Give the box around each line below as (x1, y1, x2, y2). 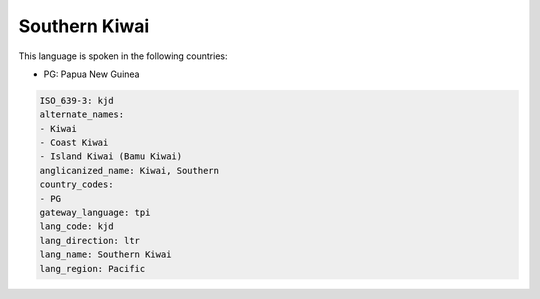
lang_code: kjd (39, 221, 114, 232)
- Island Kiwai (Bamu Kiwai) (39, 151, 183, 162)
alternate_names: (39, 109, 125, 120)
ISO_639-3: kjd (39, 95, 114, 106)
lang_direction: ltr (39, 235, 140, 246)
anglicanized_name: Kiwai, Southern (39, 165, 220, 176)
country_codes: (39, 179, 114, 190)
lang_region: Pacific (39, 263, 146, 274)
